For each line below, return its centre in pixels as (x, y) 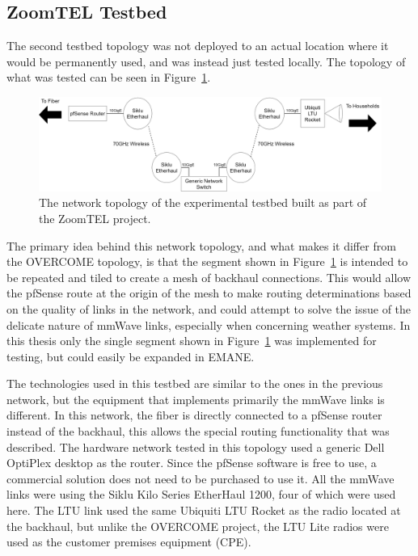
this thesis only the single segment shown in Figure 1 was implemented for (192, 341)
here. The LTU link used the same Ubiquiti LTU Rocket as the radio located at (204, 510)
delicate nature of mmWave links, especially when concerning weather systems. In (209, 324)
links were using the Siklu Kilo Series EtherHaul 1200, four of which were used (201, 494)
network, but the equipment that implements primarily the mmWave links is (196, 399)
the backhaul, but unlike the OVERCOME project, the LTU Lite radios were (198, 526)
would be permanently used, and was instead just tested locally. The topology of (206, 61)
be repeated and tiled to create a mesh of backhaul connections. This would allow (209, 277)
